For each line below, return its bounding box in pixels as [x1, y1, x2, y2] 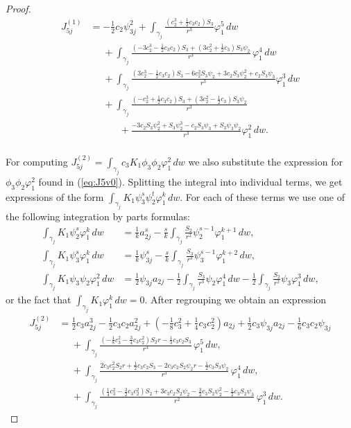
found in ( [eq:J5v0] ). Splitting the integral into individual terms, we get [38, 174, 343, 188]
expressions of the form [6, 189, 104, 204]
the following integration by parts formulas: [6, 209, 190, 224]
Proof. [6, 1, 31, 15]
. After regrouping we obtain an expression [144, 292, 327, 307]
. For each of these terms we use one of [180, 189, 345, 204]
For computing [6, 154, 68, 169]
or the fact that [6, 292, 71, 307]
